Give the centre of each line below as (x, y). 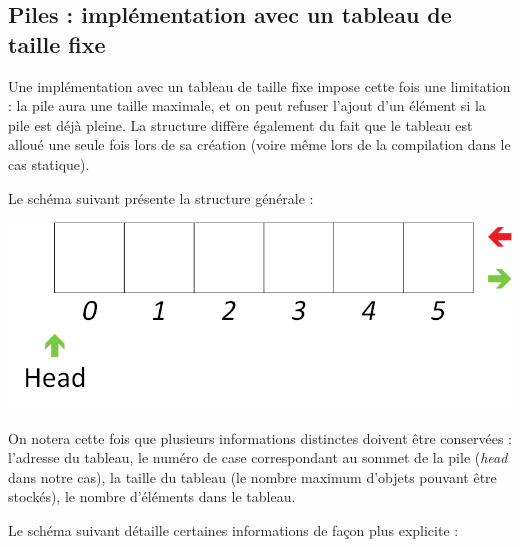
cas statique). (49, 163)
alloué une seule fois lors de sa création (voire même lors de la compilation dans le (259, 144)
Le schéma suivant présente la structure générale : (161, 197)
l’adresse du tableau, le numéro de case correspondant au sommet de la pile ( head (258, 457)
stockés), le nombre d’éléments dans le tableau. (152, 496)
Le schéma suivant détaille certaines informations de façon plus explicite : (233, 530)
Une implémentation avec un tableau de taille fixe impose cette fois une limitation (259, 85)
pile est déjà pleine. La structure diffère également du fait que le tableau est (240, 124)
